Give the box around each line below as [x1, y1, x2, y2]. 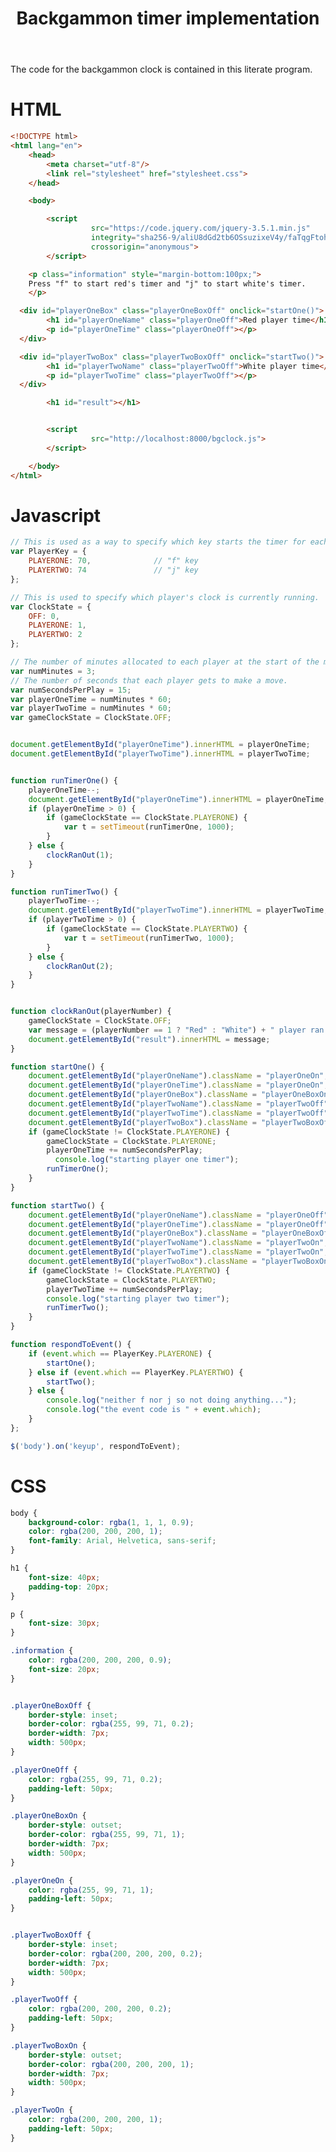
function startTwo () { [10, 1200, 105, 1211]
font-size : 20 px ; [28, 1664, 101, 1674]
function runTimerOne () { [10, 775, 118, 786]
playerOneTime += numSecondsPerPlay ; [46, 1145, 203, 1156]
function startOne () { [10, 1062, 105, 1072]
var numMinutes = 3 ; [10, 666, 97, 676]
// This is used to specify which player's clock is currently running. [10, 592, 320, 602]
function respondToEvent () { [10, 1340, 132, 1350]
